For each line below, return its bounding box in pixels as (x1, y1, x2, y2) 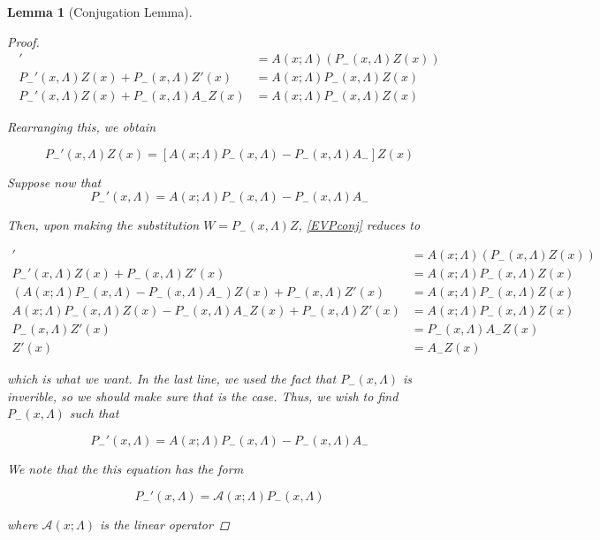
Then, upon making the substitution (7, 216, 200, 234)
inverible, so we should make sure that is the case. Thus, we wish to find (7, 386, 399, 405)
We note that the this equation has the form (7, 460, 244, 478)
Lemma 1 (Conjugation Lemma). (7, 3, 193, 20)
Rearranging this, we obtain (7, 118, 156, 136)
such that (69, 404, 119, 422)
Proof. (7, 32, 40, 50)
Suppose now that (7, 172, 102, 191)
